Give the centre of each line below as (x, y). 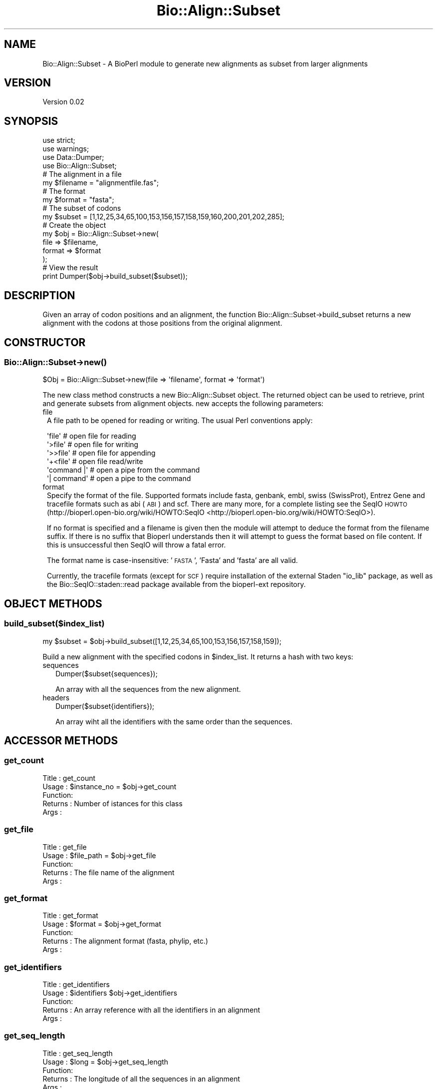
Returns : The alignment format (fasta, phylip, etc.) (125, 941)
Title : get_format (70, 916)
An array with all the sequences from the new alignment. (148, 689)
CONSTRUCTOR (45, 342)
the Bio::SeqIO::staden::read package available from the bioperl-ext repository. (176, 584)
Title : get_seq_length (78, 1053)
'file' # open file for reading (92, 436)
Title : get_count (69, 778)
